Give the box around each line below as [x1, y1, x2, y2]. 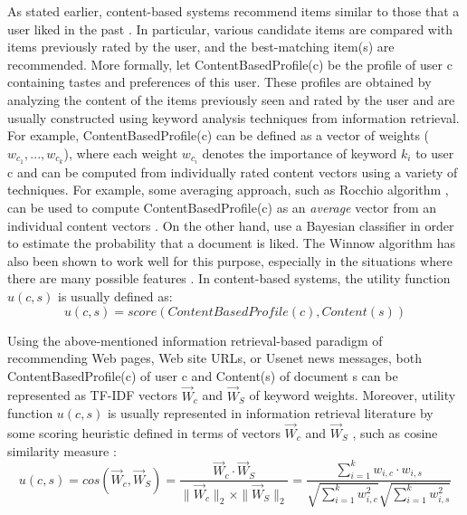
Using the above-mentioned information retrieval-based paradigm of [7, 330, 383, 349]
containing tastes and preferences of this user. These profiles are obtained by [7, 72, 432, 91]
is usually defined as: [58, 287, 173, 305]
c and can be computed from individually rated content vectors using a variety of [7, 162, 458, 181]
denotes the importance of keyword [202, 143, 397, 162]
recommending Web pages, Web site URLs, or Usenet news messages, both [7, 348, 422, 367]
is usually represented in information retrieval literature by [107, 404, 434, 423]
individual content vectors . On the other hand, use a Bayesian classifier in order [7, 215, 454, 234]
